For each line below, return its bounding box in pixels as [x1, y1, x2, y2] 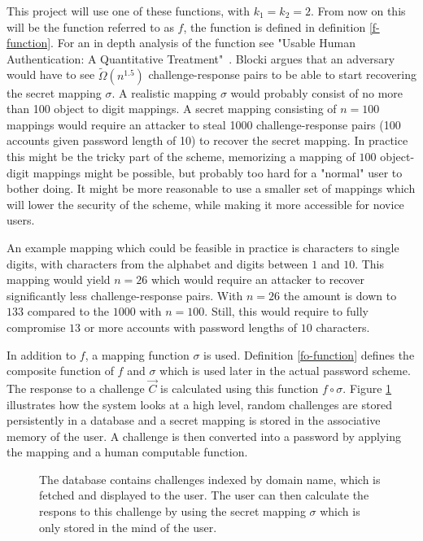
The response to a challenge [7, 379, 145, 396]
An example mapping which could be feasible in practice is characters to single [7, 238, 399, 255]
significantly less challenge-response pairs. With [7, 286, 243, 303]
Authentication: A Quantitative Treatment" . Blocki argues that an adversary [7, 50, 395, 67]
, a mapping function [85, 346, 190, 363]
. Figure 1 [342, 379, 392, 396]
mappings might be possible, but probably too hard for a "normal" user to [33, 164, 403, 181]
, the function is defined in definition [183, 18, 366, 35]
